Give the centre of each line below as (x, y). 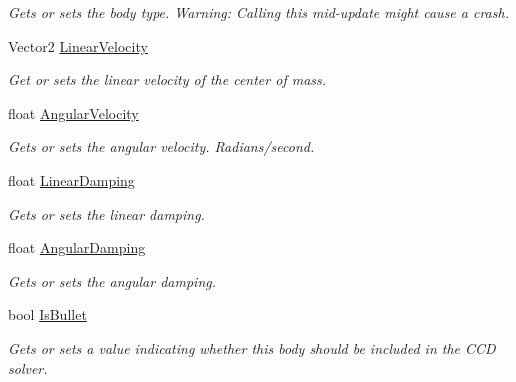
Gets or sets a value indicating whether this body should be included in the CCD (252, 347)
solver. (28, 367)
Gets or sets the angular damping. (112, 280)
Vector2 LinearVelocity (78, 45)
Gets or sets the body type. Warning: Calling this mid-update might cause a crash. (258, 12)
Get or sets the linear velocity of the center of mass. (167, 79)
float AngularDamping (77, 247)
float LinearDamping (71, 179)
